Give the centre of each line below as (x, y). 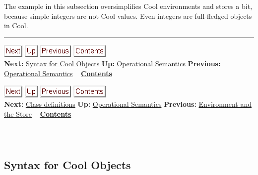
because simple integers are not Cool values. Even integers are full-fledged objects (128, 16)
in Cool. (16, 25)
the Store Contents (38, 113)
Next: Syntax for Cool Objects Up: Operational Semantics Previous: (112, 64)
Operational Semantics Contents (58, 73)
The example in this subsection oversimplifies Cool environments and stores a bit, (128, 6)
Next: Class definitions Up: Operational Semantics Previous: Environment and (128, 104)
